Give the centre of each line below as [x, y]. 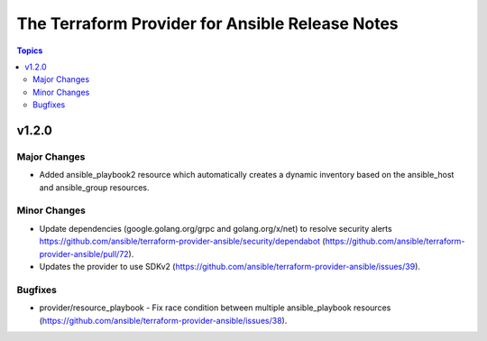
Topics [30, 51]
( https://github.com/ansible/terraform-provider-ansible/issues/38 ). [163, 320]
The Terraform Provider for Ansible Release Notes [207, 23]
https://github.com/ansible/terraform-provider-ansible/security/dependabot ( [182, 241]
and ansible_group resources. [94, 187]
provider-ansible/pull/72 [84, 253]
